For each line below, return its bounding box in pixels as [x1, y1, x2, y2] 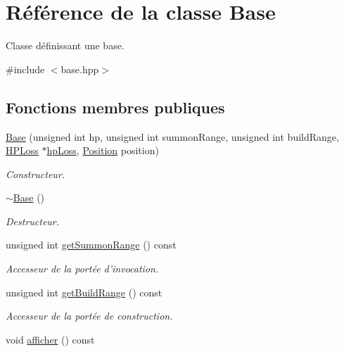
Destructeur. [6, 213, 60, 228]
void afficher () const [6, 332, 95, 346]
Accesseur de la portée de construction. [6, 308, 173, 323]
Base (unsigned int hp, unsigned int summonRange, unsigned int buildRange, [6, 129, 339, 144]
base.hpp [60, 61, 99, 76]
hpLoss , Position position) [46, 143, 159, 158]
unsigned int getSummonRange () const [6, 237, 177, 252]
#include [6, 61, 45, 76]
